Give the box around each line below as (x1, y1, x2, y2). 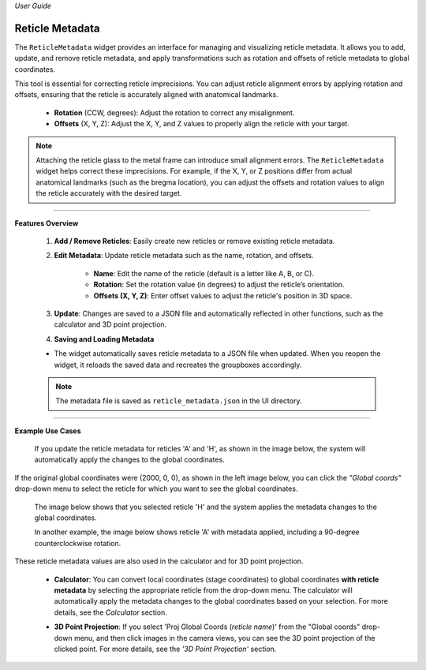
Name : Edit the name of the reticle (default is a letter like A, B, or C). (93, 268, 315, 278)
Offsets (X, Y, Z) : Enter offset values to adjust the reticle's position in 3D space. (93, 290, 353, 300)
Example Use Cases (14, 426, 82, 436)
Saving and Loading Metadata (54, 334, 155, 343)
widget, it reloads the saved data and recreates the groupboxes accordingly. (54, 360, 302, 369)
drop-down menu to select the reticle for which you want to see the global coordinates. (14, 484, 298, 493)
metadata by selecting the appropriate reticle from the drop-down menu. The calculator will (54, 585, 353, 595)
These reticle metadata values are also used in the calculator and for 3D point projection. (14, 556, 304, 566)
